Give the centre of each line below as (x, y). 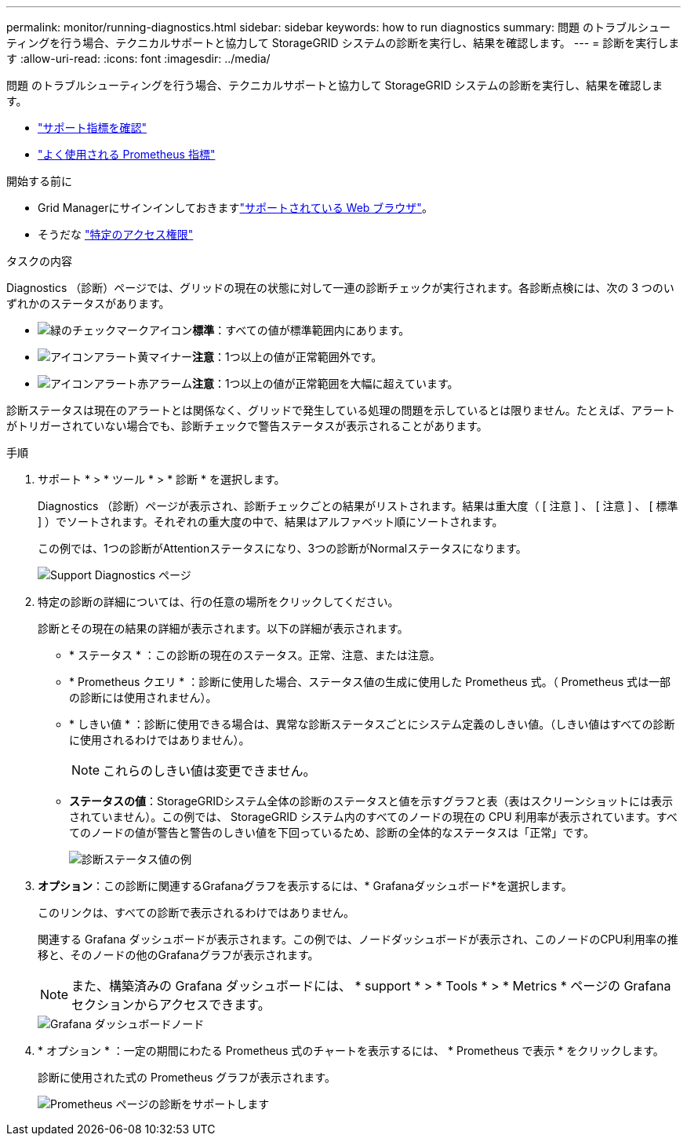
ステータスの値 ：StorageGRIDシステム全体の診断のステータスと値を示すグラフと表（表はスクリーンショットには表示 (371, 801)
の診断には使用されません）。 (143, 697)
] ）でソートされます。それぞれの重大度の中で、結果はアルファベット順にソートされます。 (271, 522)
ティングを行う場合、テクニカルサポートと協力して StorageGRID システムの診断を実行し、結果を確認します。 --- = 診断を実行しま (343, 43)
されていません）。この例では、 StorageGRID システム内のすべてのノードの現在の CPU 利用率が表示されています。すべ (373, 817)
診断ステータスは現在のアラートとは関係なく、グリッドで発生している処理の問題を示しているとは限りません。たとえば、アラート (341, 410)
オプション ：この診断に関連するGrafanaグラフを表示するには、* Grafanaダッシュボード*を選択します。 (305, 886)
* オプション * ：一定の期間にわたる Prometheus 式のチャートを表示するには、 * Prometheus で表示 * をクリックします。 (351, 1051)
